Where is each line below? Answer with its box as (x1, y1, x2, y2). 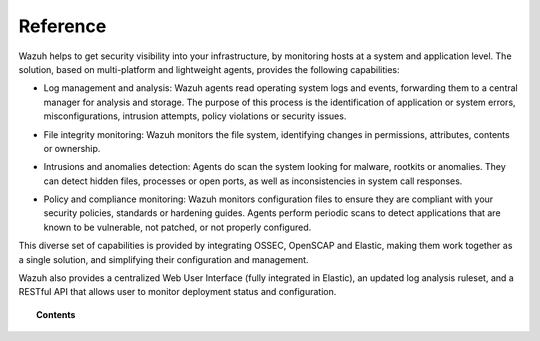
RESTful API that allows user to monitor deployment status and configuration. (18, 286, 337, 298)
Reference (18, 15, 107, 37)
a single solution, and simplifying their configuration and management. (18, 253, 309, 265)
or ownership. (43, 142, 101, 154)
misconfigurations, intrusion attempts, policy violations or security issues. (43, 110, 347, 122)
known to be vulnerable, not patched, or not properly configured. (43, 221, 312, 233)
